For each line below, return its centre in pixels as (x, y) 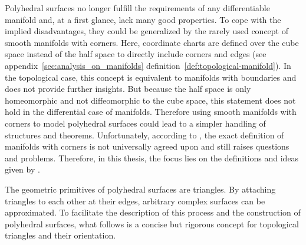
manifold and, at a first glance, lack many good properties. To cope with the (143, 19)
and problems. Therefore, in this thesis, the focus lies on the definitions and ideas (152, 158)
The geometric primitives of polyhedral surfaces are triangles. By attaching (140, 189)
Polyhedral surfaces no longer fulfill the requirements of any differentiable (137, 8)
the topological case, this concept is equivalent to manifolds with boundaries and (151, 77)
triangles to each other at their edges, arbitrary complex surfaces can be (135, 201)
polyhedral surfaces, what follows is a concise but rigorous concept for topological (152, 224)
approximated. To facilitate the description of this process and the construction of (153, 212)
